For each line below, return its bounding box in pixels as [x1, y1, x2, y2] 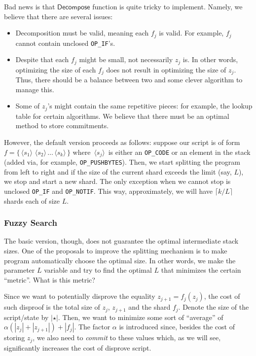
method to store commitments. [15, 120, 109, 131]
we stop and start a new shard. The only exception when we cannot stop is [4, 176, 231, 186]
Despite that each [15, 54, 69, 65]
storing [4, 332, 25, 343]
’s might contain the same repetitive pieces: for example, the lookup [47, 101, 253, 111]
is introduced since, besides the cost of [119, 321, 235, 332]
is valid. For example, [159, 28, 224, 38]
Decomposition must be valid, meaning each [15, 28, 149, 38]
